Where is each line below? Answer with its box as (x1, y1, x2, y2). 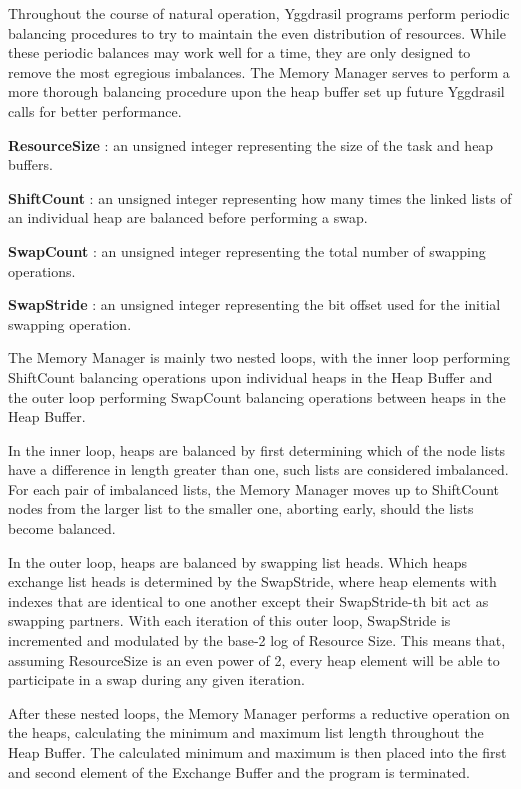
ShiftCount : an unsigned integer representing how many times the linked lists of (8, 187, 512, 208)
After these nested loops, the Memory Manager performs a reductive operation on (8, 702, 510, 723)
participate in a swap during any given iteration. (8, 669, 305, 690)
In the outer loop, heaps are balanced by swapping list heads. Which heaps (8, 551, 467, 572)
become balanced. (8, 518, 116, 539)
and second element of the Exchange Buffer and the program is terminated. (8, 761, 470, 782)
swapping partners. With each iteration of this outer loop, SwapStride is (8, 610, 451, 631)
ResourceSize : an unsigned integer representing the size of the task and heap (8, 134, 494, 155)
